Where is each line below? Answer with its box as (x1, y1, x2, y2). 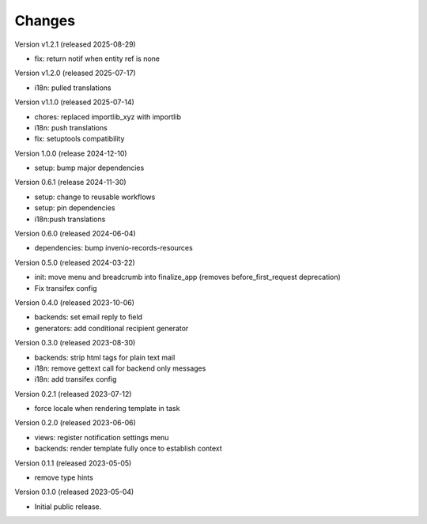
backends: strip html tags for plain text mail (34, 352, 176, 362)
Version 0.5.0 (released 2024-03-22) (14, 258, 136, 267)
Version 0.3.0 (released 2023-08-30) (14, 338, 136, 348)
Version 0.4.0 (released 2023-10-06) (14, 297, 134, 307)
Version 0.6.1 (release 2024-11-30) (14, 178, 127, 187)
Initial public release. (34, 502, 102, 511)
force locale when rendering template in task (34, 404, 180, 413)
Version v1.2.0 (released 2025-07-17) (14, 68, 136, 78)
